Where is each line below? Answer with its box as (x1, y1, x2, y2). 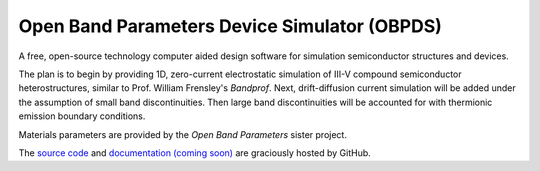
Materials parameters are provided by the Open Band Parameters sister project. (18, 128, 347, 140)
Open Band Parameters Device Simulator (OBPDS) (18, 15, 442, 37)
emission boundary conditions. (18, 110, 146, 122)
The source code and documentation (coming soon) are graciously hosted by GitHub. (18, 146, 372, 159)
